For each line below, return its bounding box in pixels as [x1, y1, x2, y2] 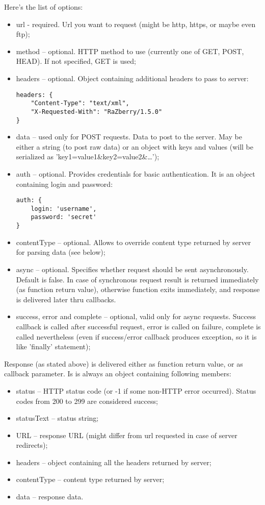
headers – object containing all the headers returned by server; [16, 456, 211, 467]
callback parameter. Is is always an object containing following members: [4, 368, 231, 379]
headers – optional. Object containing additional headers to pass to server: [16, 73, 249, 83]
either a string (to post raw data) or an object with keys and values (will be [16, 141, 253, 152]
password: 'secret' [31, 213, 97, 221]
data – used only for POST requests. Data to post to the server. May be [16, 131, 242, 142]
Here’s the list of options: [4, 2, 83, 12]
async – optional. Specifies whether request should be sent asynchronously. [16, 263, 249, 274]
